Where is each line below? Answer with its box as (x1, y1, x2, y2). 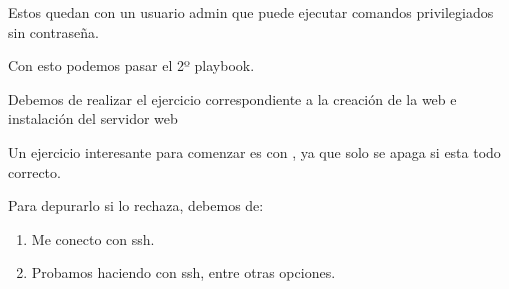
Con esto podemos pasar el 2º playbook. (8, 55, 255, 76)
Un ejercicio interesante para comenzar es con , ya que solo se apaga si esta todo (8, 141, 501, 162)
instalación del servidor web (8, 108, 178, 129)
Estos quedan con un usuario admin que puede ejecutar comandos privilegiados (8, 2, 494, 22)
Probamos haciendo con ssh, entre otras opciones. (31, 262, 336, 283)
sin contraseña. (8, 21, 99, 42)
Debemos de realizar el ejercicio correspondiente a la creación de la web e (8, 88, 457, 109)
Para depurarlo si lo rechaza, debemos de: (8, 195, 264, 216)
